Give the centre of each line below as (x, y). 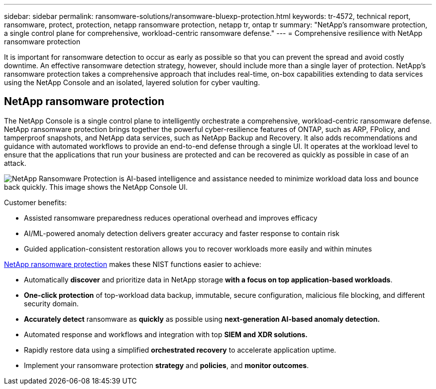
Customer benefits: (35, 202)
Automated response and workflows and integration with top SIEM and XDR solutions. (166, 334)
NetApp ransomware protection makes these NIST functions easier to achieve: (133, 264)
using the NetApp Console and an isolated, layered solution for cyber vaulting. (132, 82)
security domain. (52, 303)
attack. (15, 163)
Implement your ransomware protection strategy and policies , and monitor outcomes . (166, 365)
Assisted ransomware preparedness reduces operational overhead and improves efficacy (171, 218)
